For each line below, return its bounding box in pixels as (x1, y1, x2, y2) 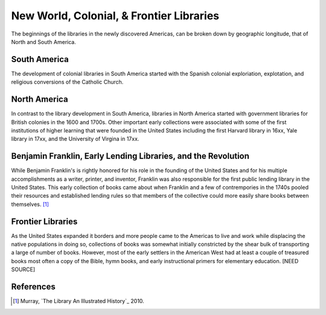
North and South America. (11, 38, 77, 45)
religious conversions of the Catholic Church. (11, 78, 124, 86)
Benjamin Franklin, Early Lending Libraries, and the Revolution (11, 151, 250, 161)
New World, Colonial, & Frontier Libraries (11, 9, 220, 22)
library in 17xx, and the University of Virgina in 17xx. (11, 136, 139, 143)
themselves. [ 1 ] (11, 201, 50, 208)
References (11, 282, 56, 292)
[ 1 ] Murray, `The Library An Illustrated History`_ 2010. (13, 298, 144, 305)
